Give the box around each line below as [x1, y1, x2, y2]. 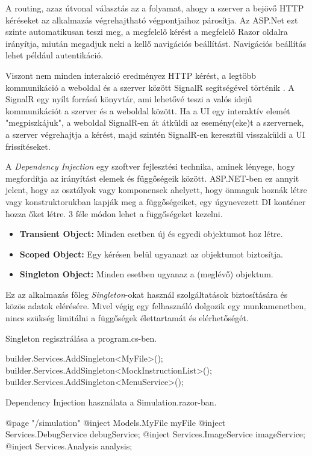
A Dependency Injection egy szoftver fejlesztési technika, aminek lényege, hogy [5, 160, 295, 173]
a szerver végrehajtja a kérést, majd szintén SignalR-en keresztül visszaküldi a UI [5, 128, 305, 140]
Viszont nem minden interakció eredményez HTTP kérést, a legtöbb [5, 69, 257, 81]
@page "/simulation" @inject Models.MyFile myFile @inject [5, 416, 226, 428]
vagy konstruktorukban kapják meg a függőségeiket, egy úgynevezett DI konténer [5, 195, 306, 208]
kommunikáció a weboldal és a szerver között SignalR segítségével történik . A [5, 81, 295, 93]
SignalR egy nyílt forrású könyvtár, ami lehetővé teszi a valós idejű [5, 93, 252, 105]
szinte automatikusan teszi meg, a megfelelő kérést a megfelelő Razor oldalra [5, 25, 288, 38]
